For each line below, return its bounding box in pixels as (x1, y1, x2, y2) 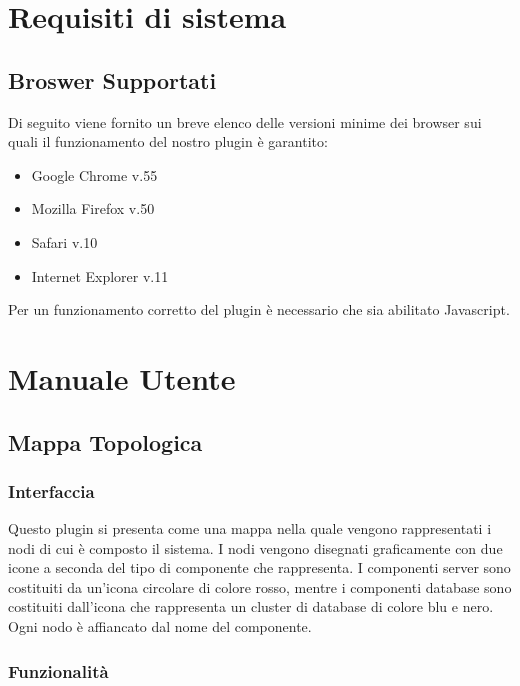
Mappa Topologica (8, 426, 203, 457)
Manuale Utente (8, 357, 236, 398)
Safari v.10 (31, 231, 98, 252)
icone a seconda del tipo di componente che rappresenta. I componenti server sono (8, 557, 511, 578)
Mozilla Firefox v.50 (31, 198, 155, 219)
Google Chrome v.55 (31, 164, 158, 185)
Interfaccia (8, 478, 95, 503)
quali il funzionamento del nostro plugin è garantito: (8, 131, 328, 152)
